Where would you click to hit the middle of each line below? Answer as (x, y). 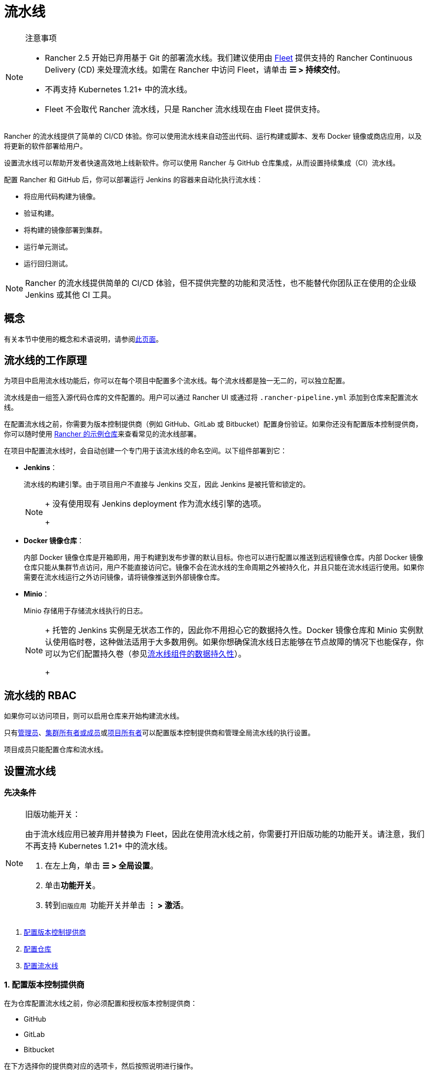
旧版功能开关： (53, 814)
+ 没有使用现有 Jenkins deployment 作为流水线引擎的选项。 (156, 504)
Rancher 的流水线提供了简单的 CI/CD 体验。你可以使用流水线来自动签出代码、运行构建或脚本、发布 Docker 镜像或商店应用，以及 (213, 136)
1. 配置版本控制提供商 (44, 984)
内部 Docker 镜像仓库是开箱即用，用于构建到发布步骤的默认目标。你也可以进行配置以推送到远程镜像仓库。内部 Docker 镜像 (224, 557)
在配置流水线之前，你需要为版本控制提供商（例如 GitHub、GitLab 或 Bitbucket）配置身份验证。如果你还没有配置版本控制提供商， (213, 424)
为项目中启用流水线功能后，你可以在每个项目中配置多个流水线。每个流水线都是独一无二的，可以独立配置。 (177, 381)
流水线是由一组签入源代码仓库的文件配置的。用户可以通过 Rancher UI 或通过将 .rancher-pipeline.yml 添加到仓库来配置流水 (211, 398)
